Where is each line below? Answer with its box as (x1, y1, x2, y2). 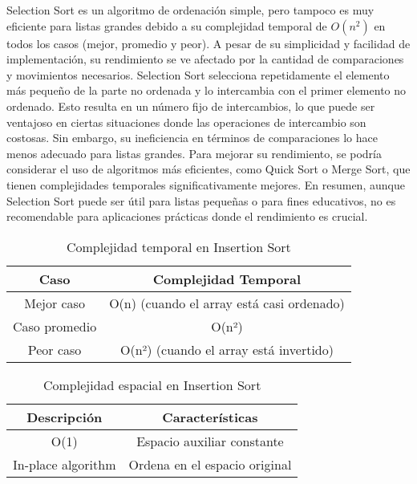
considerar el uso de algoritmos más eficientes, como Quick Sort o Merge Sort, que (6, 161, 411, 177)
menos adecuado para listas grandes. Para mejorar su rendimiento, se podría (6, 144, 382, 161)
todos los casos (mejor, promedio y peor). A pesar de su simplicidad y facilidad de (6, 35, 411, 51)
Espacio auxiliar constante (136, 431, 284, 450)
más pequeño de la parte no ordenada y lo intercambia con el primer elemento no (6, 82, 407, 99)
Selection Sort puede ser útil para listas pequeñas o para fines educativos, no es (6, 192, 396, 209)
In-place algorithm (13, 454, 116, 474)
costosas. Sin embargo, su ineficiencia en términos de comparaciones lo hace (6, 129, 378, 146)
